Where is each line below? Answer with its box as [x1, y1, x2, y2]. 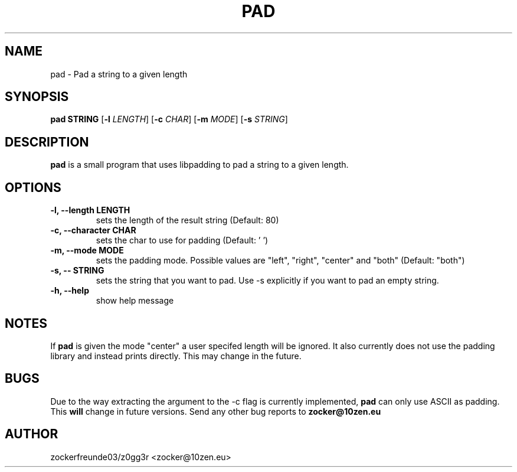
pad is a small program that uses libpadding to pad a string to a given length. [50, 159, 349, 170]
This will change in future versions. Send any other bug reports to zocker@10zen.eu [50, 406, 381, 416]
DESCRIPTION [5, 134, 89, 149]
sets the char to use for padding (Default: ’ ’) [96, 235, 269, 246]
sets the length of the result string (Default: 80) [96, 215, 279, 226]
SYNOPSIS [5, 89, 69, 105]
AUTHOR [5, 427, 58, 442]
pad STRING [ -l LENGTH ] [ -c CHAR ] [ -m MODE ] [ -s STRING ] [50, 114, 288, 125]
